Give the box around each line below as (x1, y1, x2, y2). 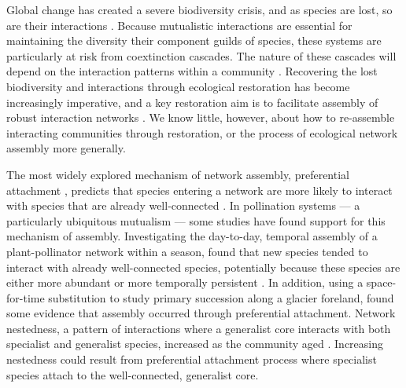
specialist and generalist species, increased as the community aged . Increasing (6, 335, 384, 352)
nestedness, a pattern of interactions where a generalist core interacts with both (6, 320, 391, 336)
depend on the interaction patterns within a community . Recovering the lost (6, 63, 378, 79)
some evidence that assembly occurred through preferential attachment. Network (6, 305, 396, 321)
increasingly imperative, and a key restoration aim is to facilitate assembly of (6, 93, 378, 110)
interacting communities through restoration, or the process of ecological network (6, 124, 398, 141)
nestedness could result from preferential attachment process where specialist (6, 351, 377, 368)
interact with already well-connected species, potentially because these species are (6, 258, 400, 275)
